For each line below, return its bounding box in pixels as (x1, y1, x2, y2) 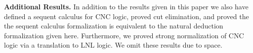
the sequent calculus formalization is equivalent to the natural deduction (4, 21, 223, 31)
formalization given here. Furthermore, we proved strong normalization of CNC (4, 30, 244, 40)
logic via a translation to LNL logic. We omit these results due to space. (4, 40, 222, 50)
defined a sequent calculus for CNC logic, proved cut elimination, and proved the (4, 11, 249, 21)
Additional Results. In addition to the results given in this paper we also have (4, 1, 249, 11)
